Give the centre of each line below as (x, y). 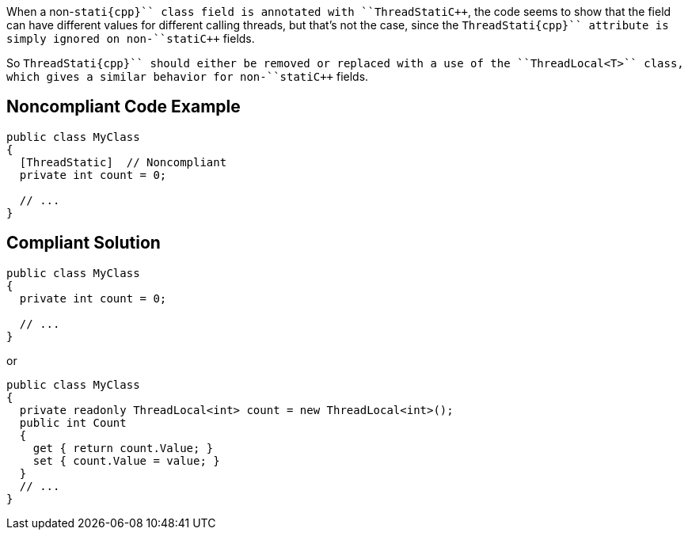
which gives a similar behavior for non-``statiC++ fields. (188, 76)
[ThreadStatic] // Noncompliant (123, 162)
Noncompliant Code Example (124, 107)
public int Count (73, 422)
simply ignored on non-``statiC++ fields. (131, 38)
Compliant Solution (84, 243)
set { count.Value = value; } (126, 460)
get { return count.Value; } (123, 448)
